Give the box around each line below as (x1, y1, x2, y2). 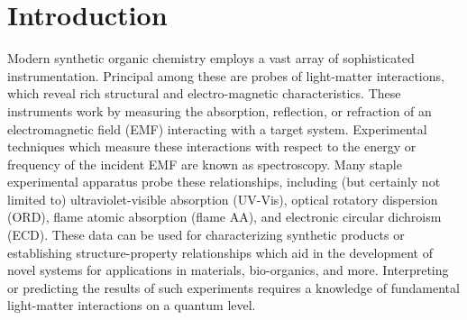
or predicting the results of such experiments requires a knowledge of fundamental (7, 278, 460, 297)
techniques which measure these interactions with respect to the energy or (7, 137, 417, 156)
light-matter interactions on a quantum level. (7, 296, 256, 315)
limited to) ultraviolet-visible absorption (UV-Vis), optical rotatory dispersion (7, 189, 438, 208)
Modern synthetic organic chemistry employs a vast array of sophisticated (7, 49, 415, 68)
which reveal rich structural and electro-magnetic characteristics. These (7, 84, 401, 103)
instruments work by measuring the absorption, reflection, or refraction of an (7, 101, 432, 120)
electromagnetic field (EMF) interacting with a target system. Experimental (7, 119, 427, 138)
